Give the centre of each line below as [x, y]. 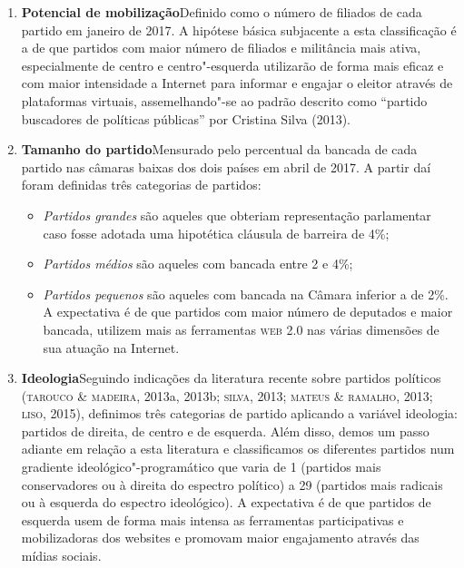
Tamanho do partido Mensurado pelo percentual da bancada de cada [219, 149]
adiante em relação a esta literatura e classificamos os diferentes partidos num [238, 449]
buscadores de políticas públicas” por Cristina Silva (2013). [186, 118]
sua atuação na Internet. [111, 347]
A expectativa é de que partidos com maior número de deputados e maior [248, 312]
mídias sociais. [61, 556]
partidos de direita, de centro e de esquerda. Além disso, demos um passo [225, 431]
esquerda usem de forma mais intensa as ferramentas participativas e [212, 519]
